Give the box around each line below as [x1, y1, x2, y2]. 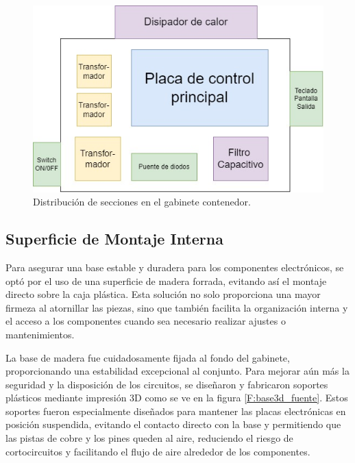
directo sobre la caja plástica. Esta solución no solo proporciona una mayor [5, 287, 321, 301]
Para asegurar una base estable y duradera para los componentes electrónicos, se [5, 260, 344, 274]
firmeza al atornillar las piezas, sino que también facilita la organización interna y [5, 300, 348, 314]
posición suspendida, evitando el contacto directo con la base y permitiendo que [5, 417, 341, 431]
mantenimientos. [5, 327, 75, 341]
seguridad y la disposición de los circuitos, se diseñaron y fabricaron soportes [5, 377, 328, 391]
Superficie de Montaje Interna [5, 228, 223, 249]
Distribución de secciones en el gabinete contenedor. [33, 195, 251, 209]
